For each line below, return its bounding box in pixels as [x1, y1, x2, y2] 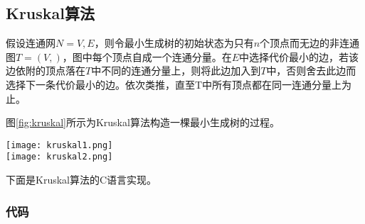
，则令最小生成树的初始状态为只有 [94, 35, 254, 50]
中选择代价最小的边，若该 [239, 49, 359, 64]
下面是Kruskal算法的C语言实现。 [6, 172, 157, 187]
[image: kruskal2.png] [6, 152, 113, 162]
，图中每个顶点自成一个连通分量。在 [62, 49, 232, 64]
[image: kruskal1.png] [6, 140, 113, 150]
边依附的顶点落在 [6, 63, 85, 78]
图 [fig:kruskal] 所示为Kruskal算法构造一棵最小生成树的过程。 [6, 115, 280, 130]
